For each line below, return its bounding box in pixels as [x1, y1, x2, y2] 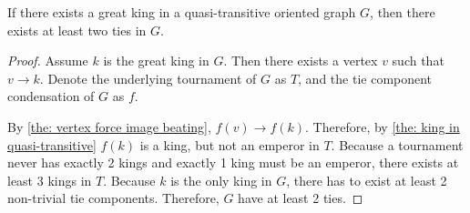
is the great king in [103, 51, 209, 70]
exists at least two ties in [7, 20, 147, 39]
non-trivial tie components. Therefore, [7, 188, 220, 208]
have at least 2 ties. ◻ [238, 188, 363, 208]
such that [392, 51, 444, 70]
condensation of [7, 86, 95, 106]
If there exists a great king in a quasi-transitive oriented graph [7, 3, 356, 21]
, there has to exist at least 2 [286, 170, 447, 189]
